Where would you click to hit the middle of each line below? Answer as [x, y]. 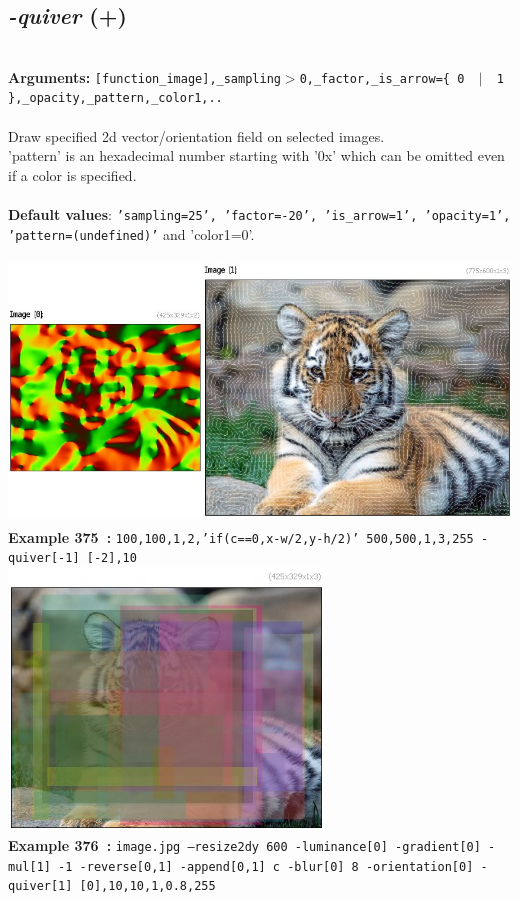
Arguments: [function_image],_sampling [144, 76]
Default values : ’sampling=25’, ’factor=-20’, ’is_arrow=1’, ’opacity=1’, [259, 214]
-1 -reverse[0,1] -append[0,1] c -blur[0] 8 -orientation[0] [266, 866]
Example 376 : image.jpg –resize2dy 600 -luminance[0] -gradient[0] [244, 845]
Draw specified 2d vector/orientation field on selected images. [196, 135]
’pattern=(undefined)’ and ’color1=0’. [131, 233]
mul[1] [29, 866]
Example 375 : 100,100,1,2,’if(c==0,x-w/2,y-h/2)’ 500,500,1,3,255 [241, 536]
